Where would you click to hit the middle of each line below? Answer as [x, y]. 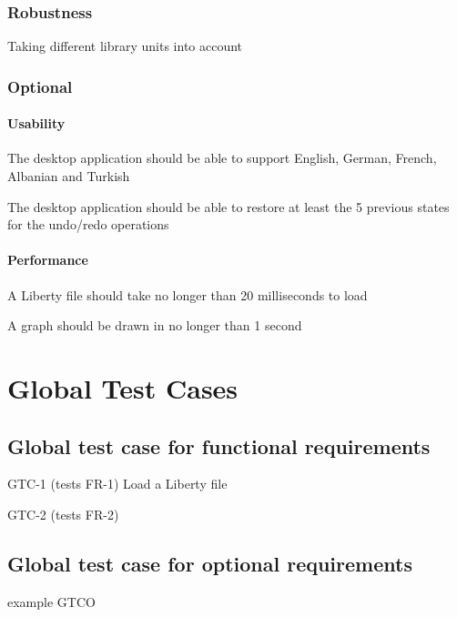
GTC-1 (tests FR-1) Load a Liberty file [117, 484]
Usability [36, 123]
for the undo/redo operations [88, 224]
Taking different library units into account [125, 46]
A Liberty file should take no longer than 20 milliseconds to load [188, 294]
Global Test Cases [123, 388]
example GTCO [51, 601]
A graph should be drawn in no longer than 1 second [155, 325]
